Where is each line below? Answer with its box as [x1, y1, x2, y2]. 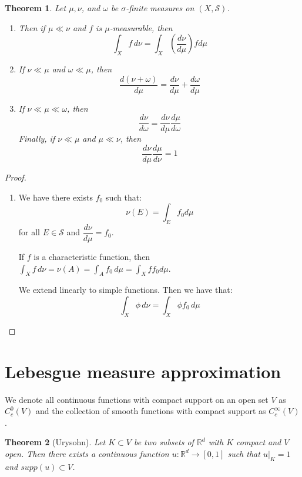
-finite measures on [126, 2, 194, 14]
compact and [236, 436, 281, 448]
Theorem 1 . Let [5, 2, 66, 14]
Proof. [5, 171, 26, 183]
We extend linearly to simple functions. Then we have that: [18, 283, 233, 296]
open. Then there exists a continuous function [5, 447, 169, 459]
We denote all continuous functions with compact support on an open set [5, 393, 269, 405]
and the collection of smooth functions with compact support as [36, 405, 266, 417]
